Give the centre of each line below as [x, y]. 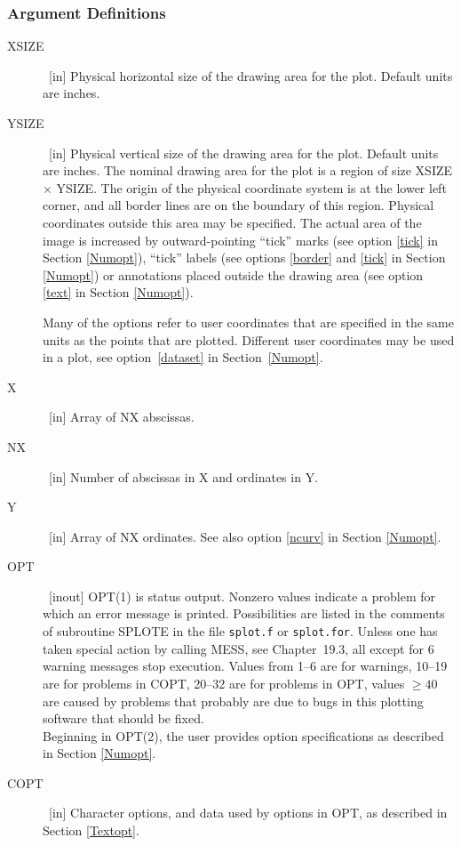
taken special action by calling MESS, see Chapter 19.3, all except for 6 [238, 648]
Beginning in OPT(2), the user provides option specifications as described [243, 735]
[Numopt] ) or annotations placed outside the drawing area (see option [233, 274]
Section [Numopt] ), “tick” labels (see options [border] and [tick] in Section [244, 258]
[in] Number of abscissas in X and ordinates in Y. [183, 476]
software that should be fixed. [123, 718]
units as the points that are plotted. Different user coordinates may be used [249, 339]
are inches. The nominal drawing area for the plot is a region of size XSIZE [248, 170]
